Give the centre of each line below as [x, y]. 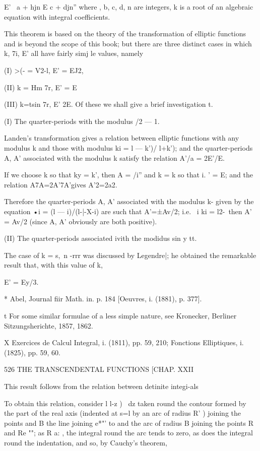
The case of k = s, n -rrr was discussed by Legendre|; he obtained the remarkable [130, 255]
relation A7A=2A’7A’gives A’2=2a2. [61, 184]
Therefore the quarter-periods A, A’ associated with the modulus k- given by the [129, 201]
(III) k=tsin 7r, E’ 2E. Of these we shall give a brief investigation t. [109, 104]
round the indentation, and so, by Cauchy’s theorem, [86, 442]
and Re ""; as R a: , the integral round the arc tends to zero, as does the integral [128, 433]
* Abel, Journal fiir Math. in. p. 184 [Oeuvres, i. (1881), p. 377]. [103, 299]
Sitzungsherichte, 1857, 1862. [49, 325]
